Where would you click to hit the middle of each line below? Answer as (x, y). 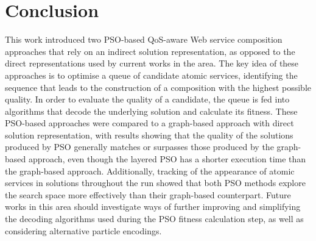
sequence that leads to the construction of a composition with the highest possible (158, 87)
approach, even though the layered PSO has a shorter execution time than (167, 159)
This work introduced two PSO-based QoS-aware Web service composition (144, 39)
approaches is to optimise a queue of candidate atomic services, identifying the (151, 75)
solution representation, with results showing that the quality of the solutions (149, 135)
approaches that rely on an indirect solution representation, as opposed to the (150, 51)
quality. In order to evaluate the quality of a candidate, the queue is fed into (147, 99)
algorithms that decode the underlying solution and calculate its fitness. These (151, 111)
